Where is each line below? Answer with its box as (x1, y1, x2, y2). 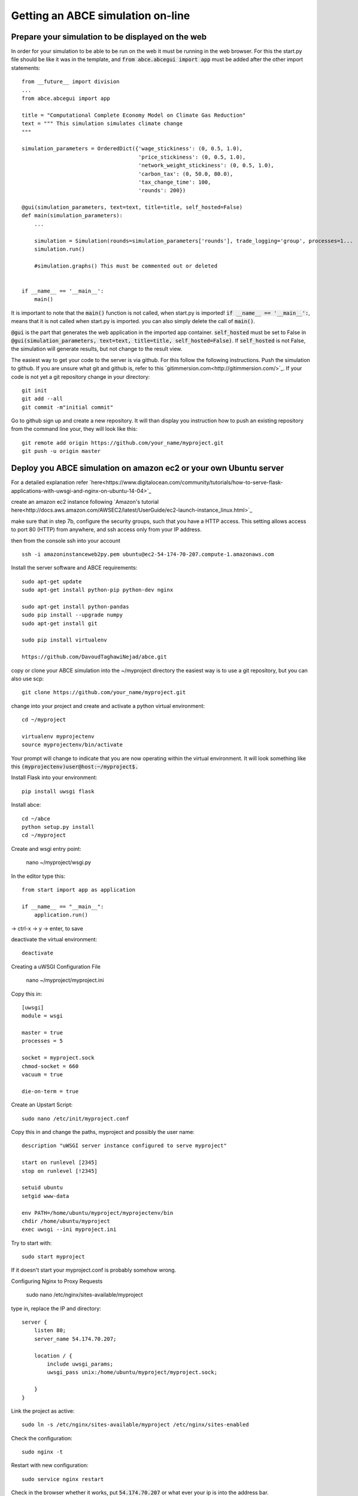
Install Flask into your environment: (11, 774, 98, 781)
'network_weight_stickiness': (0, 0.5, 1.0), (138, 162, 275, 169)
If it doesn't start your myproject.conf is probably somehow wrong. (11, 1266, 177, 1274)
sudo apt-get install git (22, 620, 98, 627)
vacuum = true (22, 1071, 63, 1078)
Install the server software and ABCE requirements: (11, 564, 138, 571)
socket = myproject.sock (22, 1054, 95, 1062)
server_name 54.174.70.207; (34, 1335, 117, 1342)
